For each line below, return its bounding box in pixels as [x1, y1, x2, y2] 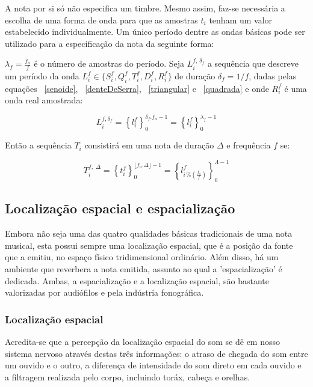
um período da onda [5, 69, 79, 82]
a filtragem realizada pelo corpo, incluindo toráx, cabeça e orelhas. [5, 370, 250, 383]
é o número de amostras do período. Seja [34, 57, 185, 70]
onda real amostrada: [5, 94, 83, 106]
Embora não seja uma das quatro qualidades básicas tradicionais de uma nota [5, 227, 293, 240]
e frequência [226, 139, 271, 151]
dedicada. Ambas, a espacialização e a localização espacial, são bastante [5, 274, 269, 287]
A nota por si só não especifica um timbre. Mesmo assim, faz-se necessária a [5, 2, 285, 14]
